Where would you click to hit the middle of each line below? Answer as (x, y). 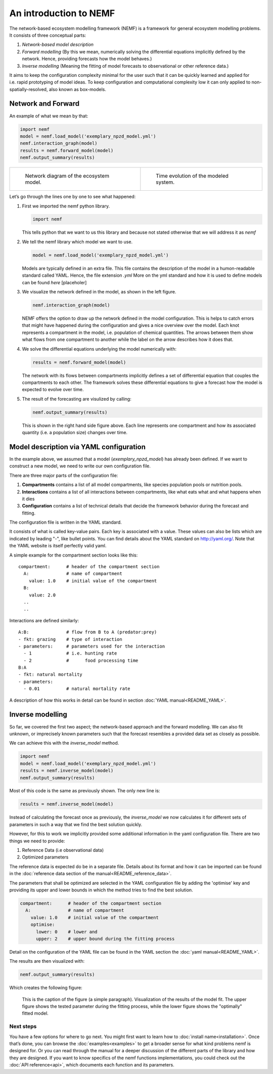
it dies (28, 499)
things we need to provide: (37, 841)
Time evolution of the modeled (192, 176)
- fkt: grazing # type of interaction (70, 639)
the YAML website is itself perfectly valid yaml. (58, 546)
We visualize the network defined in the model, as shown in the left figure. (99, 292)
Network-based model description (58, 45)
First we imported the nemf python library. (66, 206)
